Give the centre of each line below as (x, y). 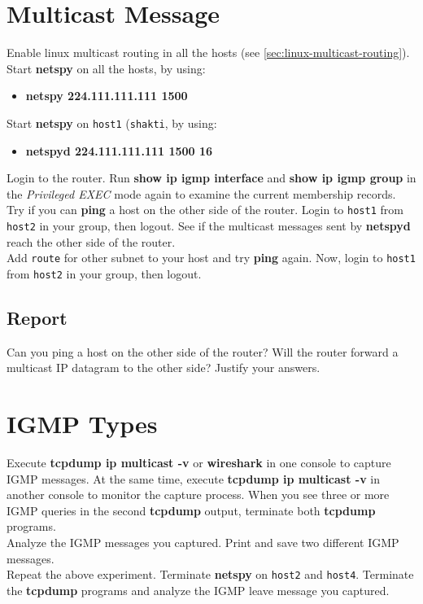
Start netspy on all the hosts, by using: (106, 68)
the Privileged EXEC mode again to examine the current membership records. (201, 193)
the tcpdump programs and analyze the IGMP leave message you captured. (198, 590)
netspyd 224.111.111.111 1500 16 (119, 150)
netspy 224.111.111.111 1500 (107, 96)
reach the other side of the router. (91, 241)
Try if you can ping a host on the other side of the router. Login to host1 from (205, 210)
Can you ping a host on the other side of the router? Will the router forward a (203, 351)
